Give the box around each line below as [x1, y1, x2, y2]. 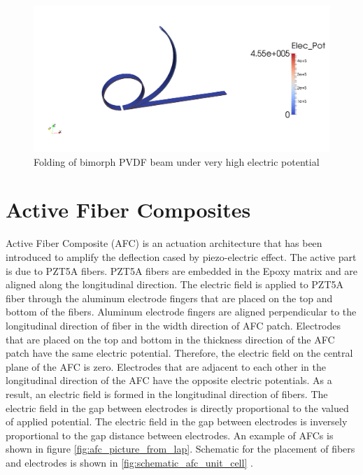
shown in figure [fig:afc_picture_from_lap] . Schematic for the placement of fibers [6, 441, 355, 456]
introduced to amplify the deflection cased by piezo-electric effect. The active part [6, 250, 357, 264]
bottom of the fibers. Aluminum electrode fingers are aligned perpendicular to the [6, 304, 357, 319]
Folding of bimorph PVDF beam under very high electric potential [34, 154, 320, 169]
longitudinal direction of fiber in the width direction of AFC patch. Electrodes [6, 318, 341, 332]
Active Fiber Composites [6, 195, 251, 224]
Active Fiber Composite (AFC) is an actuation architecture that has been [6, 236, 322, 250]
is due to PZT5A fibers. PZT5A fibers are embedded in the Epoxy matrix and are [6, 263, 358, 278]
